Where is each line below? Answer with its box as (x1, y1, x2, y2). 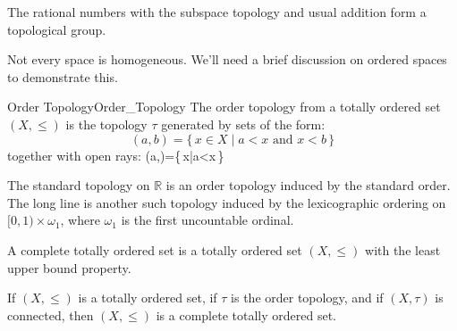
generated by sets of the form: (161, 114, 326, 133)
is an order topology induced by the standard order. (165, 176, 451, 194)
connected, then (7, 305, 94, 324)
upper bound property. (7, 258, 131, 277)
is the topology (65, 114, 148, 133)
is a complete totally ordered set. (156, 305, 336, 324)
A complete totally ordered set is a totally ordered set (7, 240, 302, 259)
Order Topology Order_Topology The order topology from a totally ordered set (7, 97, 441, 116)
